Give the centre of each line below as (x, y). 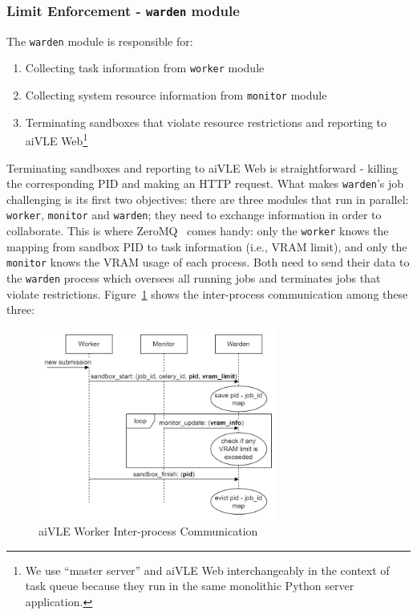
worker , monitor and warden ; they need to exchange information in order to (194, 215)
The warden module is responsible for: (100, 41)
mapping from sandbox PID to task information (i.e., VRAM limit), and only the (207, 246)
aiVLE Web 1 (57, 139)
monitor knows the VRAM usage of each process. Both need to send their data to (208, 262)
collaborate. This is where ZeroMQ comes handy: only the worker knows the (198, 231)
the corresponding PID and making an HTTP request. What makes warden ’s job (205, 183)
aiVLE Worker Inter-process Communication (148, 531)
